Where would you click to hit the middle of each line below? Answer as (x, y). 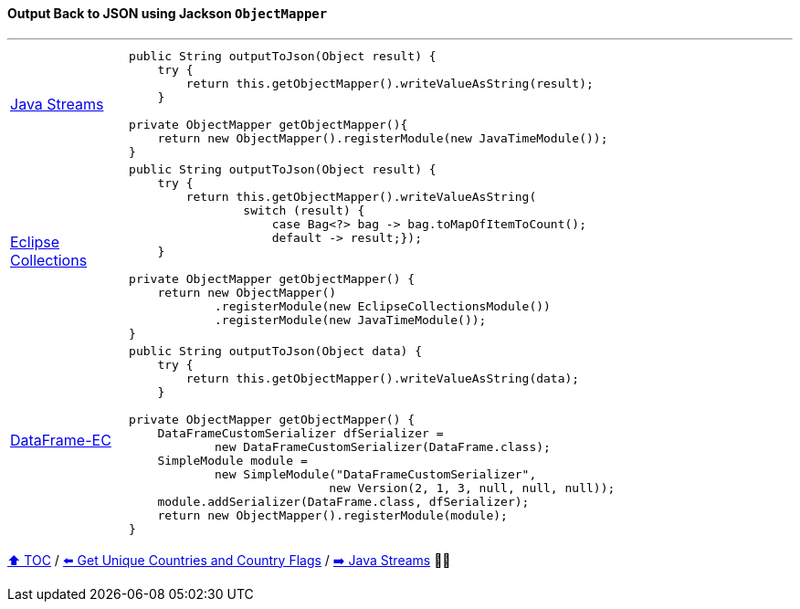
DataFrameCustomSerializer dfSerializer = (300, 433)
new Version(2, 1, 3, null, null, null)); (472, 488)
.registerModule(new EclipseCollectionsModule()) (383, 306)
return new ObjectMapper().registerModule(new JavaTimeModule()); (383, 138)
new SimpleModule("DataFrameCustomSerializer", (376, 474)
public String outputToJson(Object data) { (275, 351)
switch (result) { (304, 210)
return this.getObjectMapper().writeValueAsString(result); (389, 83)
